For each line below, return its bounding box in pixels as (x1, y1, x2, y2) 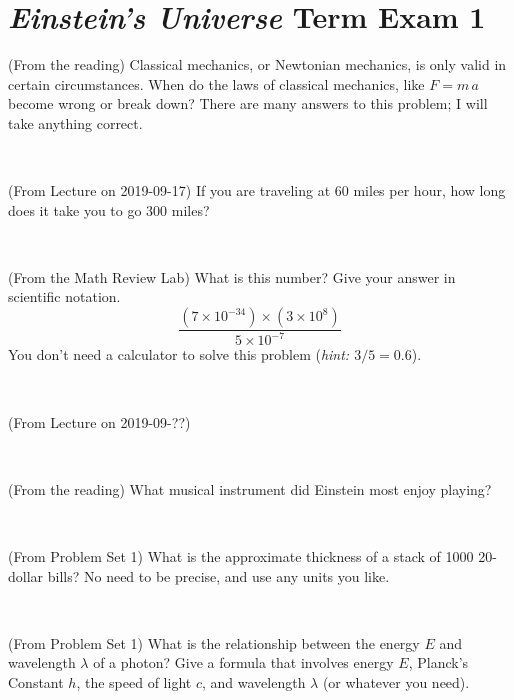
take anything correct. (8, 112, 143, 133)
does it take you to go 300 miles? (8, 199, 210, 220)
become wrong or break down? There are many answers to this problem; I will (8, 93, 488, 114)
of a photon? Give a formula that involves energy (93, 652, 394, 673)
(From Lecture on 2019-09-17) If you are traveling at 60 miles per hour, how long (8, 180, 506, 201)
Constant (8, 671, 64, 692)
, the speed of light (76, 671, 192, 692)
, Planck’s (408, 652, 469, 673)
